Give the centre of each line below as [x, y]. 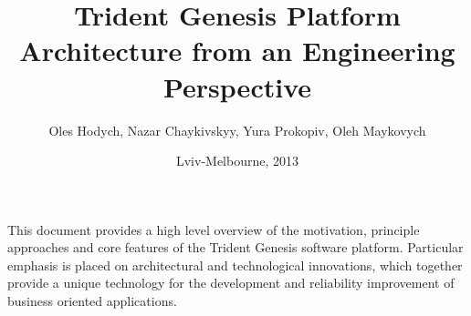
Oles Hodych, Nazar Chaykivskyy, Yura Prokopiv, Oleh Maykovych [237, 130]
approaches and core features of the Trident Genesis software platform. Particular [235, 247]
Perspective [237, 86]
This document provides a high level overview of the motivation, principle [214, 229]
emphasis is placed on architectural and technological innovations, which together [235, 265]
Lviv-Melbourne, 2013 [237, 161]
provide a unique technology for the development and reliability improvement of [231, 283]
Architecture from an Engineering [237, 51]
